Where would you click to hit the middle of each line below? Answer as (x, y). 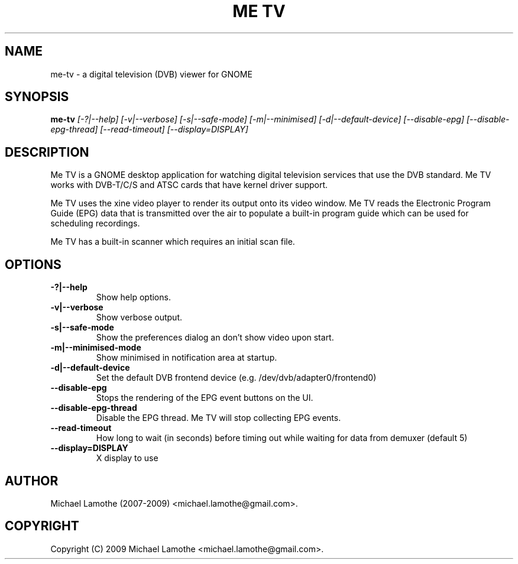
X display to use (127, 458)
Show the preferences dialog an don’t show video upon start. (215, 338)
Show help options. (133, 297)
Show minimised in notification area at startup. (187, 358)
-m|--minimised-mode (96, 348)
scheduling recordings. (95, 223)
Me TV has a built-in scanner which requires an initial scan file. (173, 242)
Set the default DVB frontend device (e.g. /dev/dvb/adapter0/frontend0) (236, 378)
